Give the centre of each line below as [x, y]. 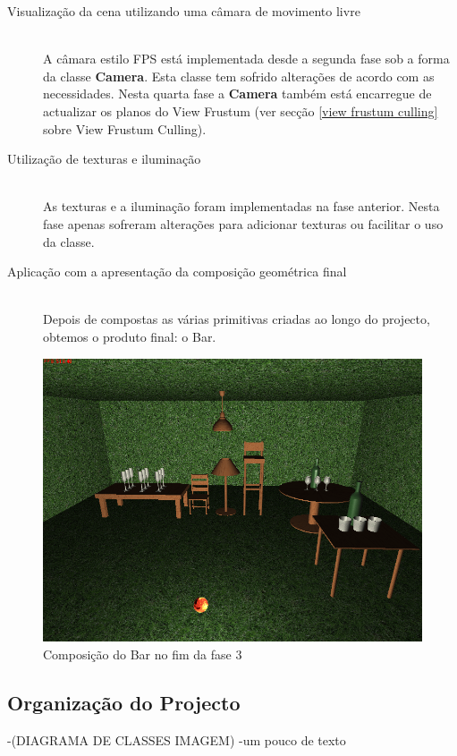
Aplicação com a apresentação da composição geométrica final [177, 272]
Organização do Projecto [124, 702]
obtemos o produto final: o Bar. [130, 336]
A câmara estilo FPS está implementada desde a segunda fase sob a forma [246, 59]
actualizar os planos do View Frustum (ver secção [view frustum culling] [241, 110]
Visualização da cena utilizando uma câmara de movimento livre [184, 11]
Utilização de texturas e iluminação [104, 159]
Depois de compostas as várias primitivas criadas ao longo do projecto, [237, 319]
